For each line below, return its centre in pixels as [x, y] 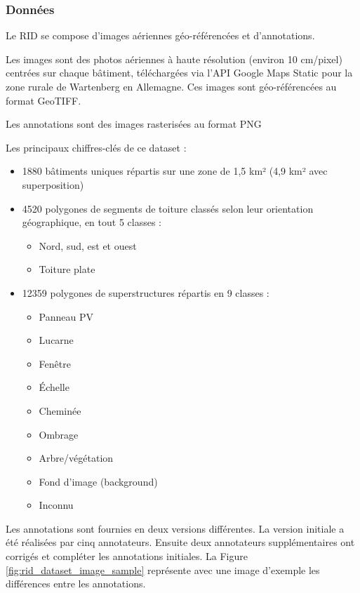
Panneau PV [66, 316]
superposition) [53, 184]
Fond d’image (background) [98, 481]
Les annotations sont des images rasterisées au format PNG [134, 124]
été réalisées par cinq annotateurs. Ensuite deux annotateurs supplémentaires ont [180, 542]
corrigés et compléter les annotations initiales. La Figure [127, 556]
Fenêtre [55, 363]
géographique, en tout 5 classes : [92, 222]
